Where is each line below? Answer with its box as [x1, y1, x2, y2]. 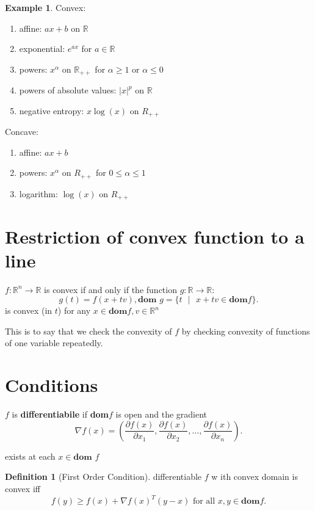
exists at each [5, 449, 56, 462]
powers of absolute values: [19, 84, 117, 96]
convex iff [5, 482, 40, 495]
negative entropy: [19, 104, 84, 117]
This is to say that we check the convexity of [5, 324, 172, 337]
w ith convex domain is [211, 470, 298, 483]
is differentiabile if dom [12, 408, 109, 421]
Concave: [5, 125, 38, 138]
